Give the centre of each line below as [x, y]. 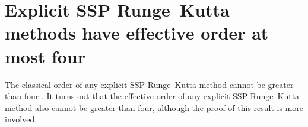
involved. [21, 119]
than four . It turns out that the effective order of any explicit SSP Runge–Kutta [152, 96]
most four [45, 56]
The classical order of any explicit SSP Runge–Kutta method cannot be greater [149, 84]
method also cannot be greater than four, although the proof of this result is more [154, 107]
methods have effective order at [137, 33]
